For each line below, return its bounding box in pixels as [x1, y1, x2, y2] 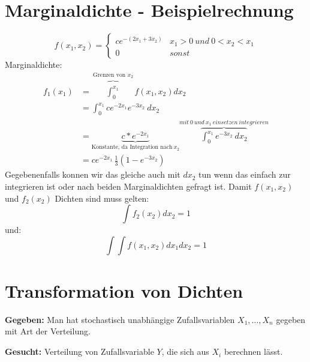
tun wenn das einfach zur [198, 168, 291, 181]
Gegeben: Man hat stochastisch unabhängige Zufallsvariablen [5, 313, 235, 325]
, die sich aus [161, 345, 209, 358]
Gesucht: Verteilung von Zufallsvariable [5, 345, 154, 358]
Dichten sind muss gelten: [55, 192, 149, 204]
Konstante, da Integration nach [91, 144, 173, 151]
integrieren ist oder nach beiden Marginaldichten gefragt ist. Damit [5, 179, 252, 192]
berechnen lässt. [224, 345, 283, 358]
